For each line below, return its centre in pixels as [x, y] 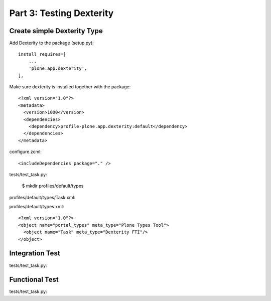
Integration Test [35, 253]
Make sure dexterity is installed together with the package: [70, 87]
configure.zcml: [26, 152]
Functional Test [34, 280]
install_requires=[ [42, 54]
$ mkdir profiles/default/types [53, 186]
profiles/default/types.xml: [37, 207]
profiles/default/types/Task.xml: [42, 197]
